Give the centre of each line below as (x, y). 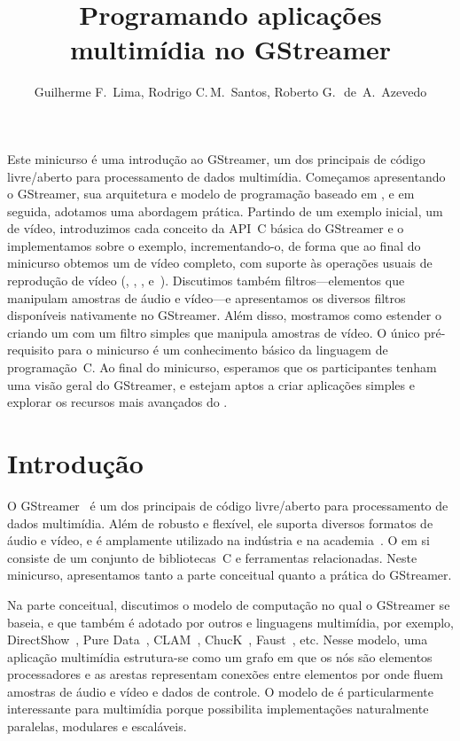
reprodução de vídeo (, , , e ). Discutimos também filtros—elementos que (206, 281)
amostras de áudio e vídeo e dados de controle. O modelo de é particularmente (221, 691)
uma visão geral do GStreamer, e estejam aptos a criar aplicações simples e (211, 384)
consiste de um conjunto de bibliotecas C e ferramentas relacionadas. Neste (212, 557)
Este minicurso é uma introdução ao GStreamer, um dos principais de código (216, 158)
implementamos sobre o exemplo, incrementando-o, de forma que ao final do (214, 245)
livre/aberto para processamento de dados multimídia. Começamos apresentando (226, 176)
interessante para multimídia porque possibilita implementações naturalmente (218, 709)
